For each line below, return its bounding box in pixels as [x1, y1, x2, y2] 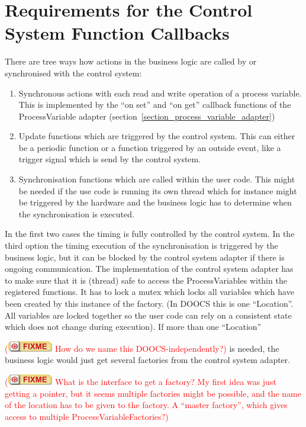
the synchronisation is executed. [18, 207, 134, 220]
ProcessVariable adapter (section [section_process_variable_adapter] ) [18, 110, 275, 122]
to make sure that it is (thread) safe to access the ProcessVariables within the [5, 274, 287, 286]
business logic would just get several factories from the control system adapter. [5, 354, 291, 366]
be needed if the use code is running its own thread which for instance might [18, 184, 297, 197]
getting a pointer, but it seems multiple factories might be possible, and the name [5, 387, 301, 399]
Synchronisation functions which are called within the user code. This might [18, 173, 295, 185]
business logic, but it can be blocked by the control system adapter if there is [5, 251, 285, 263]
